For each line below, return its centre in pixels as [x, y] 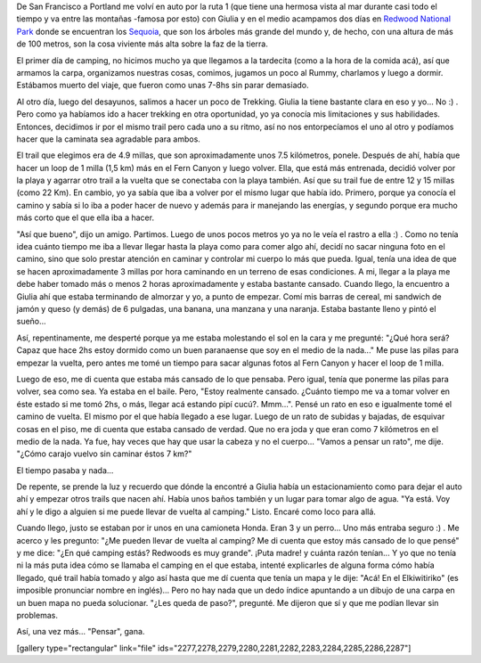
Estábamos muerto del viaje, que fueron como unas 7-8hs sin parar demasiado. [163, 86]
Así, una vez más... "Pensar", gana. [81, 632]
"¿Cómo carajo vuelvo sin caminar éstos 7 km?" [104, 454]
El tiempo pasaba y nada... [65, 470]
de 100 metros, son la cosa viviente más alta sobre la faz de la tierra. [143, 44]
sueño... [31, 322]
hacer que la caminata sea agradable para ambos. [108, 139]
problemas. [37, 615]
